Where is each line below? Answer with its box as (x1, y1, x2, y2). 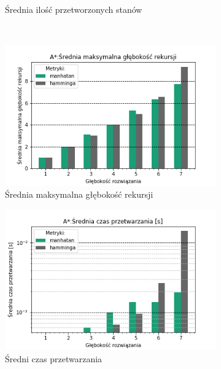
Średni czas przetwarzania (5, 352, 103, 365)
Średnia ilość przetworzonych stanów (5, 3, 142, 15)
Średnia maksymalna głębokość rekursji (5, 188, 153, 201)
